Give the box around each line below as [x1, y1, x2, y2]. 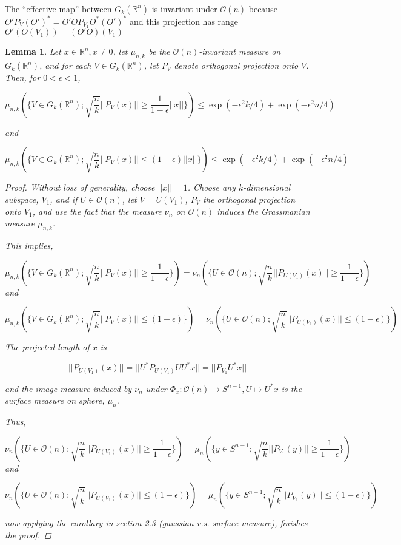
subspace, [5, 192, 39, 205]
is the [281, 382, 302, 394]
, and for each [39, 59, 91, 72]
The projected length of [5, 340, 90, 353]
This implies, [5, 239, 53, 251]
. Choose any [187, 181, 236, 194]
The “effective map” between [5, 2, 112, 15]
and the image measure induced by [5, 382, 132, 394]
